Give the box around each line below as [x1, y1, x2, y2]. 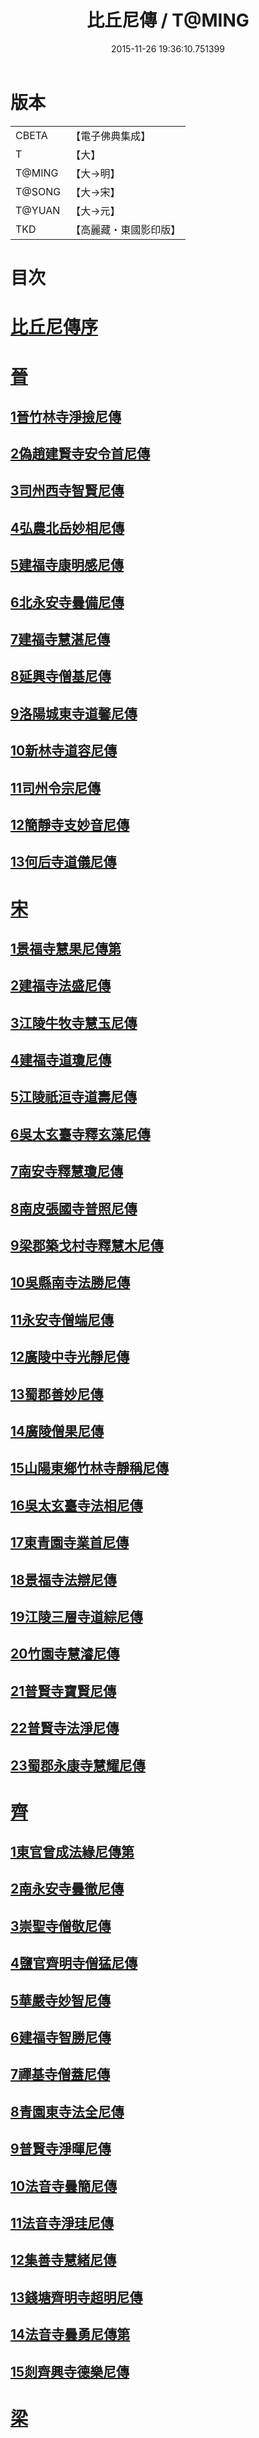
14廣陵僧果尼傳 [10, 1422, 105, 1440]
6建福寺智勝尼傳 [10, 2029, 112, 2046]
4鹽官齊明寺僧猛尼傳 [10, 1955, 138, 1972]
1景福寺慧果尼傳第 [10, 940, 122, 957]
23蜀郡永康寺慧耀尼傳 [10, 1757, 146, 1774]
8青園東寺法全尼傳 [10, 2103, 125, 2120]
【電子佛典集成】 [70, 129, 152, 143]
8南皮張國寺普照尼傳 [10, 1200, 138, 1217]
